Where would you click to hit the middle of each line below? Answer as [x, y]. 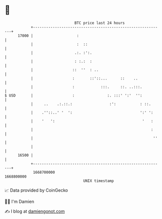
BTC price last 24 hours [100, 23]
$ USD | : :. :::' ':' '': [73, 95]
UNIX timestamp [99, 181]
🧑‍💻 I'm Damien [20, 201]
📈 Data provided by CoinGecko [36, 190]
